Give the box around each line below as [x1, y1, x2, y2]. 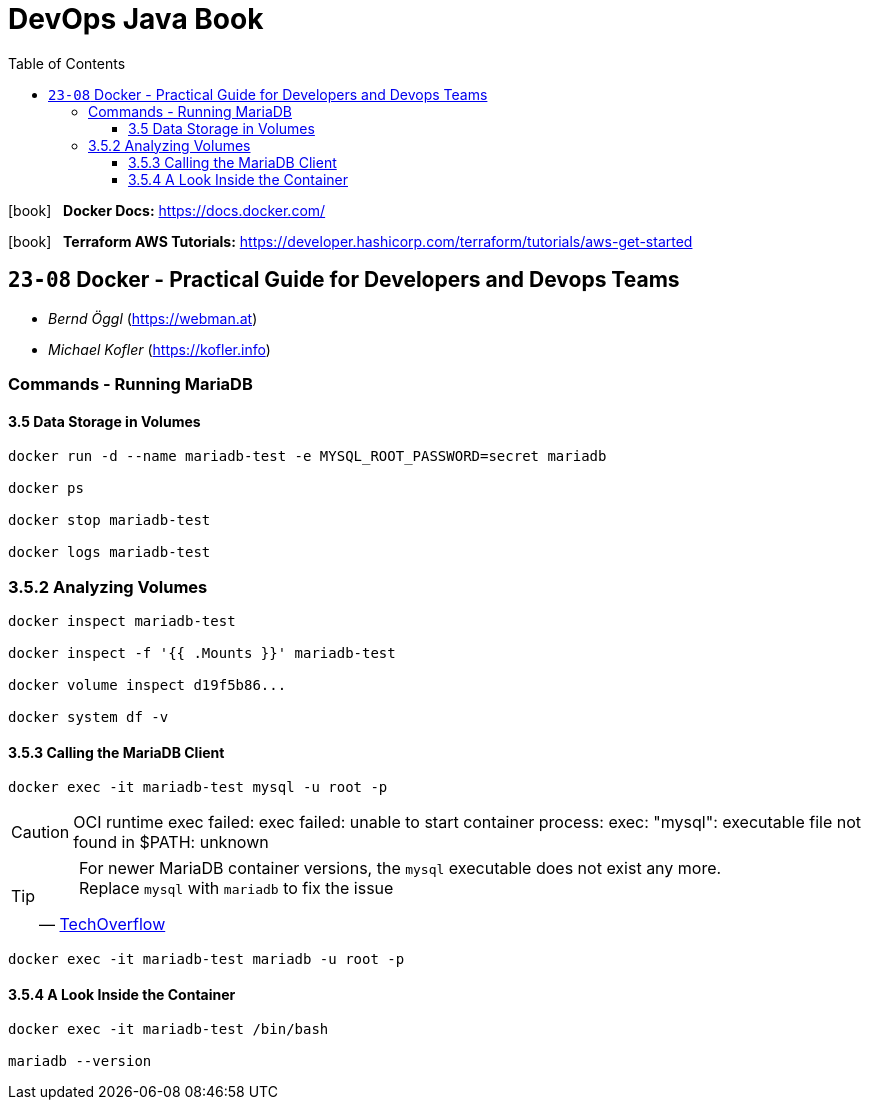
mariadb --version [8, 1053, 152, 1070]
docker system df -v [8, 708, 169, 725]
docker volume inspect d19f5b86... [8, 676, 287, 693]
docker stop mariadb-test [8, 512, 211, 529]
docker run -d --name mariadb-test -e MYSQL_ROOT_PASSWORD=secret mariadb [8, 448, 607, 465]
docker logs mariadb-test [8, 544, 211, 561]
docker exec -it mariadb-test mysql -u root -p [8, 779, 388, 796]
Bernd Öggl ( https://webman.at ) [48, 309, 258, 327]
